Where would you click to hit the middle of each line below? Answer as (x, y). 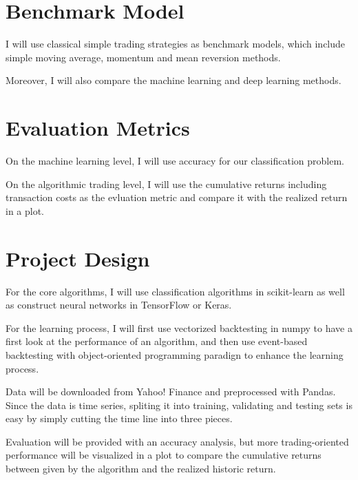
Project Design (78, 258)
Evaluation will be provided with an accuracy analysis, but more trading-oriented (177, 441)
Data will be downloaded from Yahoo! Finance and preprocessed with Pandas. (171, 392)
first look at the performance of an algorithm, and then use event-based (157, 341)
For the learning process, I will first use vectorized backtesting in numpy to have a (179, 327)
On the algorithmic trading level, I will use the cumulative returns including (166, 184)
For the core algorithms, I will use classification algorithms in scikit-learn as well (175, 291)
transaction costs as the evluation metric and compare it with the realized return (177, 197)
